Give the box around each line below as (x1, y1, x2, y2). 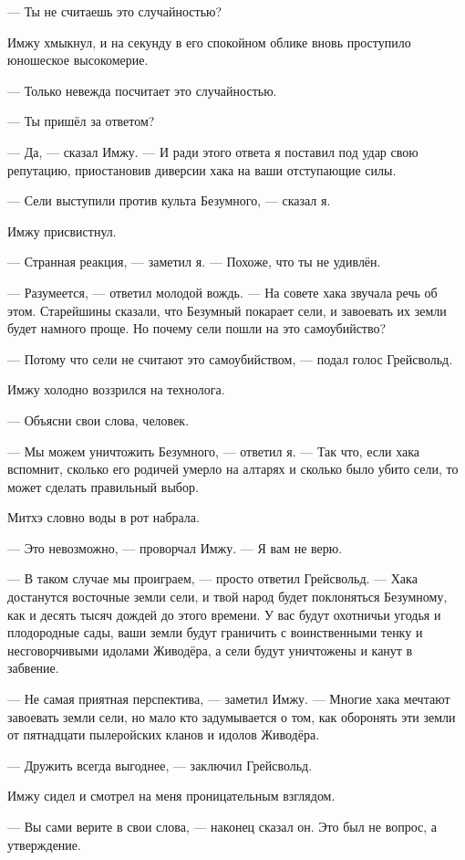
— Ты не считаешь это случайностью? (7, 2, 222, 20)
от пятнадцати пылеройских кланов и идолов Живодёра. (7, 725, 320, 744)
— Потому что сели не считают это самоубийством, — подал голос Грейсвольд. (7, 349, 453, 368)
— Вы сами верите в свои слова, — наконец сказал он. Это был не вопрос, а (7, 817, 438, 835)
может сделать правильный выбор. (7, 477, 199, 496)
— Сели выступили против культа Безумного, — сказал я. (7, 191, 331, 210)
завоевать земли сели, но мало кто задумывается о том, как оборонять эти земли (7, 707, 456, 726)
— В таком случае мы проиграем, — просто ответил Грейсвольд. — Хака (7, 569, 418, 588)
